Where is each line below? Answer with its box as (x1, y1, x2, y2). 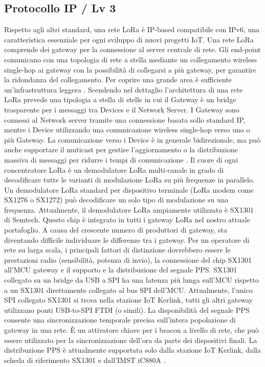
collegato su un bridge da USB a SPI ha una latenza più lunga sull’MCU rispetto (4, 274, 259, 285)
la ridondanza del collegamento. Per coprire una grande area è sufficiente (4, 74, 232, 85)
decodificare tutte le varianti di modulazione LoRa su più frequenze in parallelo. (4, 174, 255, 185)
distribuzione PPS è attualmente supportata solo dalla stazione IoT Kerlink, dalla (4, 345, 261, 355)
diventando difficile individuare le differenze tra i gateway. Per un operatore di (4, 234, 250, 245)
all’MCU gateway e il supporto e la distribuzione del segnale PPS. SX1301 (4, 264, 237, 275)
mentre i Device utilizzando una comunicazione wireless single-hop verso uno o (4, 124, 250, 135)
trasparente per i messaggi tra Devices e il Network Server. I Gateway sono (4, 104, 239, 114)
